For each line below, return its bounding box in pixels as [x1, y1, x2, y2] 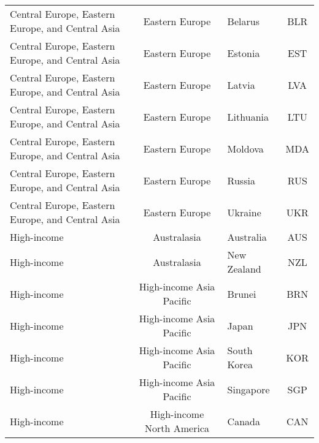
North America [145, 421, 210, 435]
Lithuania [227, 109, 269, 124]
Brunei [227, 286, 256, 301]
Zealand [227, 262, 261, 276]
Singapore [227, 382, 270, 396]
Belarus [227, 13, 259, 28]
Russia [227, 173, 255, 187]
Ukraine [227, 205, 261, 219]
